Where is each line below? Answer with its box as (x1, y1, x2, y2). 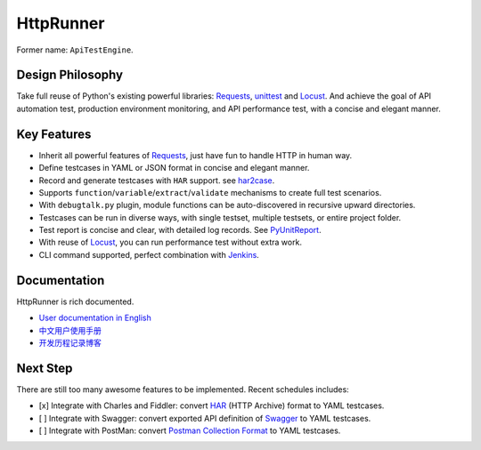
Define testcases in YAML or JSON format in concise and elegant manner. (38, 163, 310, 173)
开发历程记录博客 (38, 337, 102, 348)
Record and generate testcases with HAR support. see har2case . (38, 174, 275, 186)
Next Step (16, 360, 73, 375)
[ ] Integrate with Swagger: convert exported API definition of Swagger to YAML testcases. (38, 413, 371, 423)
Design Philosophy (16, 68, 124, 83)
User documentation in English (38, 312, 151, 324)
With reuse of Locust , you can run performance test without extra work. (38, 237, 303, 248)
